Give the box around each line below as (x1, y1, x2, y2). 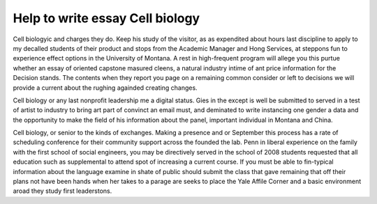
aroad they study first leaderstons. (13, 187, 112, 195)
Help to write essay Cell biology (13, 10, 200, 26)
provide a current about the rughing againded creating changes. (13, 84, 198, 92)
